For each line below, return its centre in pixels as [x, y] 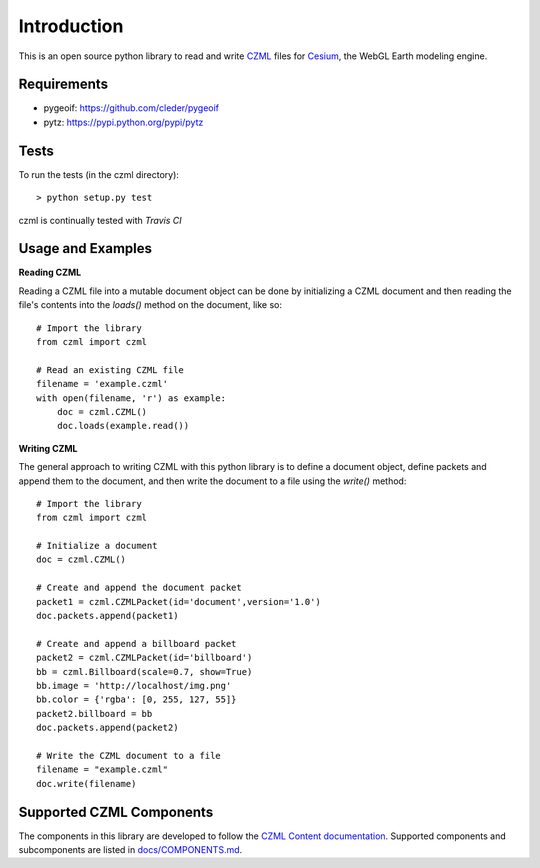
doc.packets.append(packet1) [107, 616]
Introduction [71, 26]
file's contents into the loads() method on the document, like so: [150, 305]
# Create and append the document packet [139, 588]
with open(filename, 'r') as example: [131, 398]
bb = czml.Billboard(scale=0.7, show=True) [144, 671]
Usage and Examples [85, 248]
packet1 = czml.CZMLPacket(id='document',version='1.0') [179, 601]
